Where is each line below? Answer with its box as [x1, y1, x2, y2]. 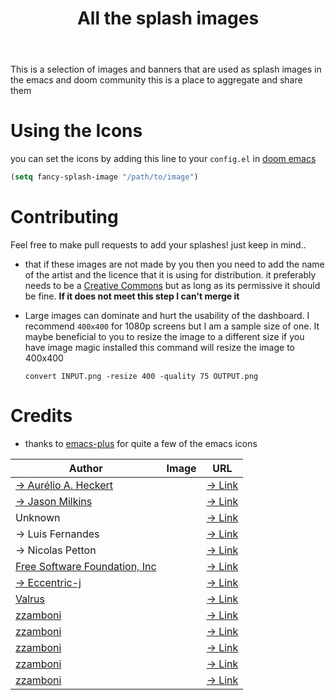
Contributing [10, 206, 119, 229]
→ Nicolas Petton [15, 543, 97, 557]
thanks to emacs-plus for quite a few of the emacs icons [24, 437, 258, 449]
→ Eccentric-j [15, 575, 82, 589]
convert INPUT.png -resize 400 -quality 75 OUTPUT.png [24, 371, 259, 381]
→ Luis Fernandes [15, 527, 100, 541]
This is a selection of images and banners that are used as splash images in [10, 63, 322, 76]
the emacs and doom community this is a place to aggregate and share [10, 74, 303, 86]
